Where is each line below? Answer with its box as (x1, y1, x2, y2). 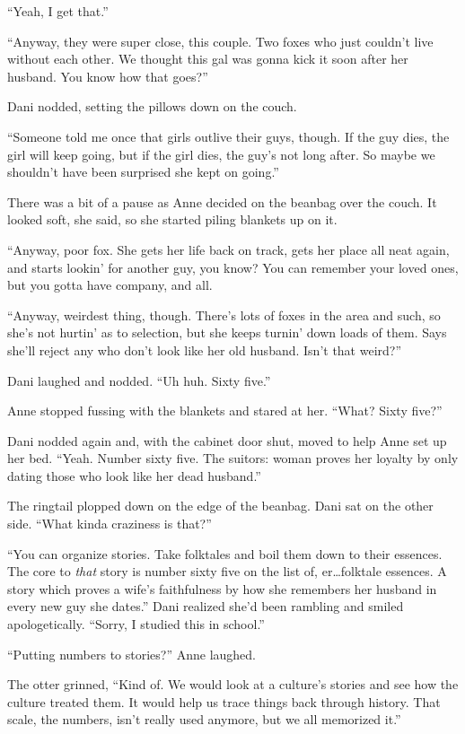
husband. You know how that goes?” (7, 66, 208, 85)
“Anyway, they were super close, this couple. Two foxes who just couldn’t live (7, 31, 434, 50)
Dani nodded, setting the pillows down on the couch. (7, 97, 297, 116)
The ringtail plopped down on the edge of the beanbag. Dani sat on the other (7, 496, 434, 515)
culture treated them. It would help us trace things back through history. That (7, 692, 441, 711)
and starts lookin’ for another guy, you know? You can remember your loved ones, (7, 258, 459, 276)
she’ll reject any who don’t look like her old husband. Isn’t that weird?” (7, 340, 402, 359)
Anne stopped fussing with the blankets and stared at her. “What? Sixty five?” (7, 401, 443, 420)
